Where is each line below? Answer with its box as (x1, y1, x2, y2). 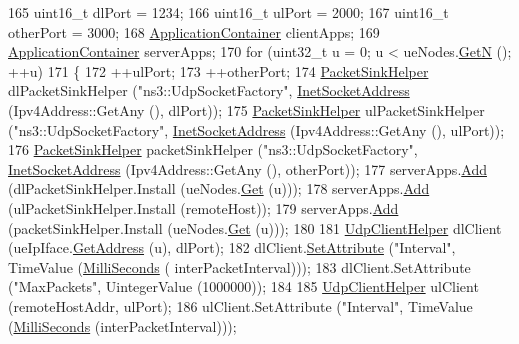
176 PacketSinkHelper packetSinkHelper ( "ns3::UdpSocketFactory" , (8, 139, 418, 160)
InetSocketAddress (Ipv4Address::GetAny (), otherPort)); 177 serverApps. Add (8, 158, 487, 179)
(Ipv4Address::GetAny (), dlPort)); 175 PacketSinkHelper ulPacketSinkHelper (8, 99, 485, 120)
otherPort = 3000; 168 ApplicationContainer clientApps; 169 (8, 21, 380, 42)
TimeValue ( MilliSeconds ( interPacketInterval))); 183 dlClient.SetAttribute (8, 256, 471, 277)
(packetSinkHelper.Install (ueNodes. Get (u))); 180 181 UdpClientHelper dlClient (8, 217, 502, 238)
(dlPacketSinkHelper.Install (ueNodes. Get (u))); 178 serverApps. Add (8, 178, 430, 199)
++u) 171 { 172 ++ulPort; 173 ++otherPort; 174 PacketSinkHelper (8, 60, 429, 81)
